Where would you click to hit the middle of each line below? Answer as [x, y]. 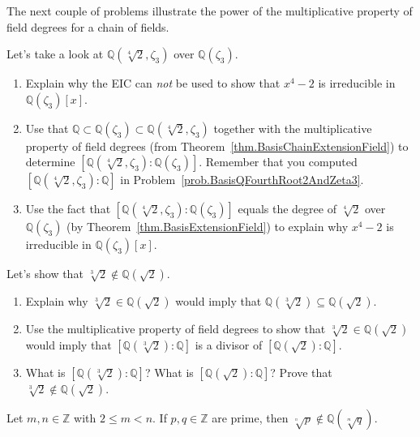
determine [50, 162]
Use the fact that [68, 209]
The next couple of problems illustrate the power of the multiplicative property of [210, 11]
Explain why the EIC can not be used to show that [153, 83]
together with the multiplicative [293, 128]
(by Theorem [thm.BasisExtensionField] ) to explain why [208, 227]
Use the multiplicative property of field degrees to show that [176, 329]
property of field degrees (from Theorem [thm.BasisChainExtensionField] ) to [217, 146]
